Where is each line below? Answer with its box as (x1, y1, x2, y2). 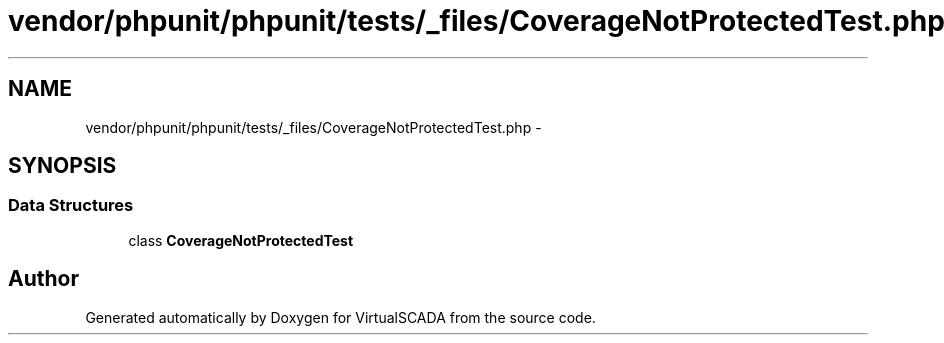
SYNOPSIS (8, 153, 117, 179)
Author (8, 266, 79, 292)
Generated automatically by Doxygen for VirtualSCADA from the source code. (85, 308, 596, 326)
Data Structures (8, 195, 134, 216)
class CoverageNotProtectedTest (128, 231, 354, 249)
